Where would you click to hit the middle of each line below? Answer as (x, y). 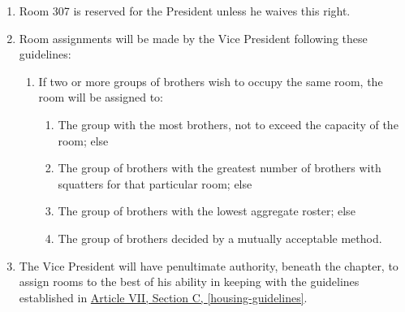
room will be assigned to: (101, 97)
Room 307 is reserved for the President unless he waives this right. (185, 11)
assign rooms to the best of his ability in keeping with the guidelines (189, 282)
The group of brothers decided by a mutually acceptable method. (220, 238)
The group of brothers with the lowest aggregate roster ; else (207, 211)
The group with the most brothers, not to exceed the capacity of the (228, 124)
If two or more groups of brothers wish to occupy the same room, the (211, 81)
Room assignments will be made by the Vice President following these (193, 38)
